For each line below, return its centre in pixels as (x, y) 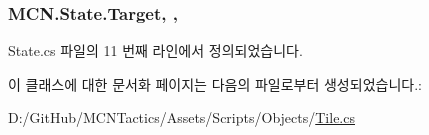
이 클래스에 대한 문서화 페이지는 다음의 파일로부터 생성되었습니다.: (215, 83)
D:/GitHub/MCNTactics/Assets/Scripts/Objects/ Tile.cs (181, 117)
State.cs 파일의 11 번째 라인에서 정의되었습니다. (155, 50)
